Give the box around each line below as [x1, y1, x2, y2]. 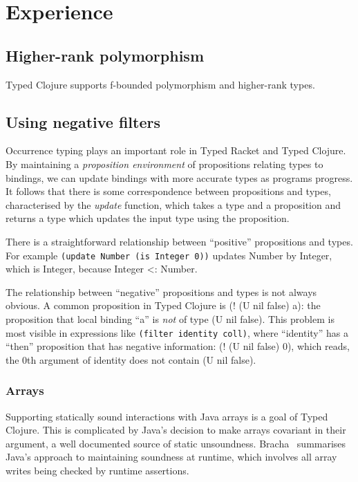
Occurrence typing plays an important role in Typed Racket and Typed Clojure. [6, 143, 346, 158]
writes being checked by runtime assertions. [6, 463, 189, 477]
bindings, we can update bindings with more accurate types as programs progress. [6, 170, 353, 185]
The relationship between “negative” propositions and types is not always [6, 284, 317, 299]
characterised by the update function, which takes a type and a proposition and [6, 197, 341, 212]
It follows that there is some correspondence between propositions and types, [6, 184, 331, 198]
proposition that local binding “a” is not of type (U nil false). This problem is [6, 311, 335, 326]
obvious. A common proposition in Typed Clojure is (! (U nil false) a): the [6, 298, 321, 313]
